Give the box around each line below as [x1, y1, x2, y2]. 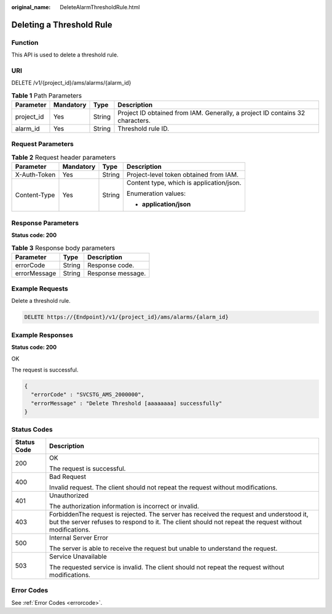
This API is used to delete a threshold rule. [11, 51, 119, 58]
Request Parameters [11, 140, 74, 149]
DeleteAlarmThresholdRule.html [60, 4, 140, 10]
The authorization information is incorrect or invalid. [49, 502, 199, 510]
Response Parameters [11, 219, 79, 227]
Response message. [87, 269, 146, 278]
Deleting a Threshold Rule [11, 19, 113, 30]
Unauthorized [49, 491, 89, 500]
